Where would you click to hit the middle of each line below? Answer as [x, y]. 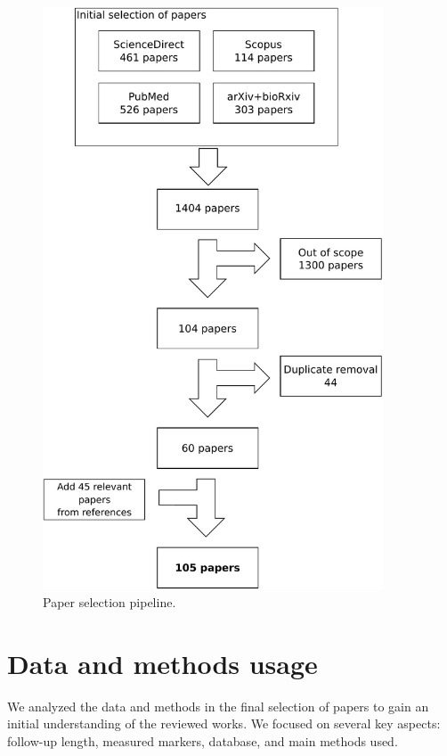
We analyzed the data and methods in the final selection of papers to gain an [218, 706]
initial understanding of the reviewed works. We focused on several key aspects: [224, 723]
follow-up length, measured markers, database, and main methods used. [203, 740]
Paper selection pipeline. [110, 602]
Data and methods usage [163, 663]
